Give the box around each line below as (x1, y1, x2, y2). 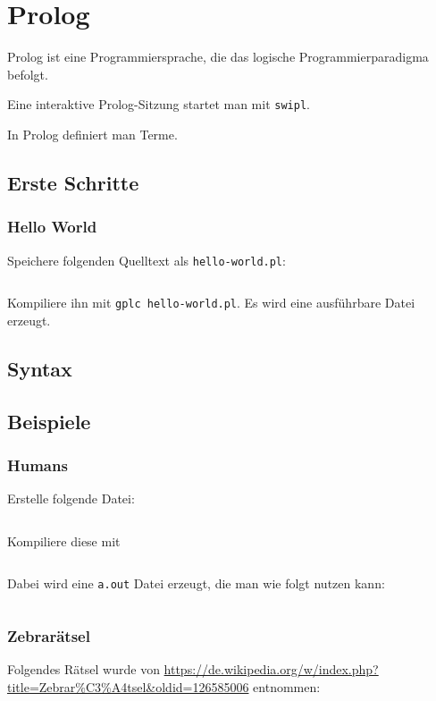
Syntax (7, 354, 72, 382)
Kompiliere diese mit (7, 531, 121, 550)
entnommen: (253, 677, 321, 696)
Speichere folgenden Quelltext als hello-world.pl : (7, 250, 286, 269)
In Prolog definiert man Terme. (7, 124, 178, 143)
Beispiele (7, 407, 91, 435)
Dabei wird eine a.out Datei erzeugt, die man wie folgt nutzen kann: (7, 574, 385, 593)
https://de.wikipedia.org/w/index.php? (163, 660, 379, 679)
